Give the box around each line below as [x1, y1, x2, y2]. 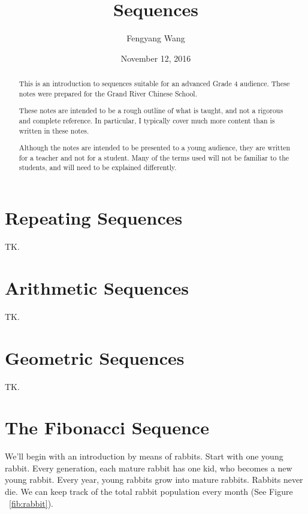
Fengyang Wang [126, 32, 185, 44]
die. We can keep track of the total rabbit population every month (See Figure [5, 485, 293, 498]
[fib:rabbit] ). [9, 497, 53, 509]
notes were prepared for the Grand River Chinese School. [19, 88, 197, 98]
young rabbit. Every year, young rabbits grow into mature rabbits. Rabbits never [5, 473, 303, 486]
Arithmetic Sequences [5, 275, 189, 300]
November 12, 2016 [120, 52, 191, 64]
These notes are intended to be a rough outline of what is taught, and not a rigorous [19, 105, 283, 116]
